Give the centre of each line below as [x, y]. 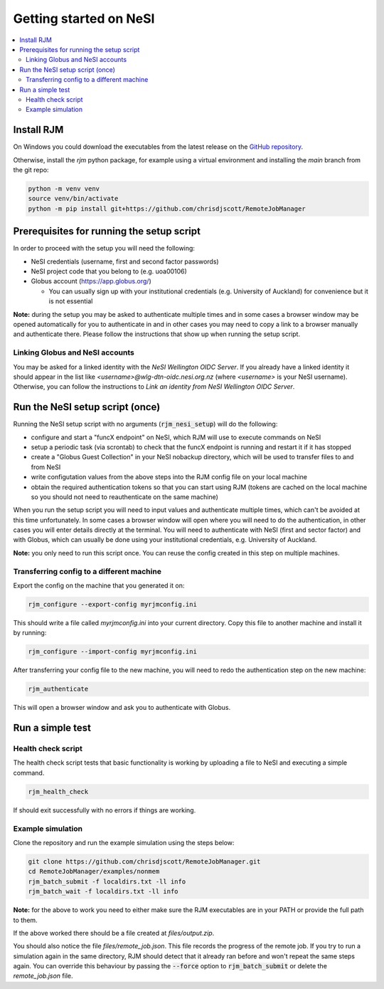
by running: [30, 633]
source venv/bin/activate [73, 199]
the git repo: [31, 169]
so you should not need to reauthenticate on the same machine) [124, 497]
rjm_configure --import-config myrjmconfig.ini [112, 652]
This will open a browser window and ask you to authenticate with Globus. [122, 708]
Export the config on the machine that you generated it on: [99, 586]
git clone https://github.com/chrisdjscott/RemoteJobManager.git [144, 861]
